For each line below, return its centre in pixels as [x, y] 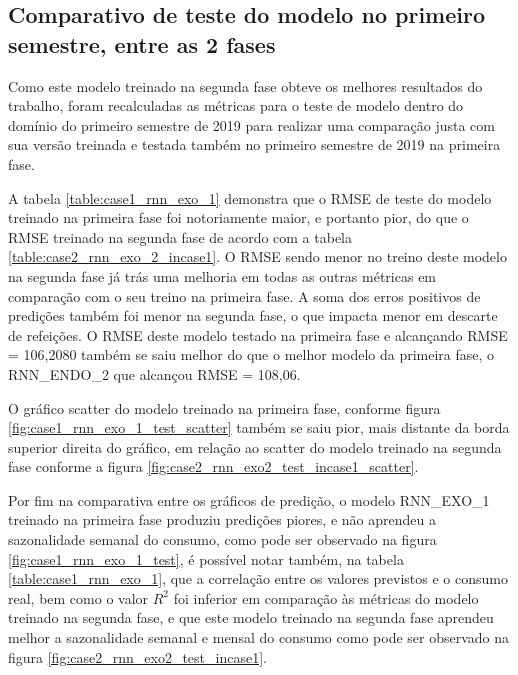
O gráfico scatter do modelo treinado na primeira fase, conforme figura [224, 407]
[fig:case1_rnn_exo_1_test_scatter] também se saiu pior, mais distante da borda [259, 427]
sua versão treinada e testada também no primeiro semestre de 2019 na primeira [254, 144]
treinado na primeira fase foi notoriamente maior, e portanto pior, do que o [238, 217]
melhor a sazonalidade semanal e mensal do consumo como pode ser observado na [259, 637]
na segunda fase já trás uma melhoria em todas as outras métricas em [222, 275]
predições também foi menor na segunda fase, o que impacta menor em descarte [253, 315]
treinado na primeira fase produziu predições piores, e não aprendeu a [222, 519]
